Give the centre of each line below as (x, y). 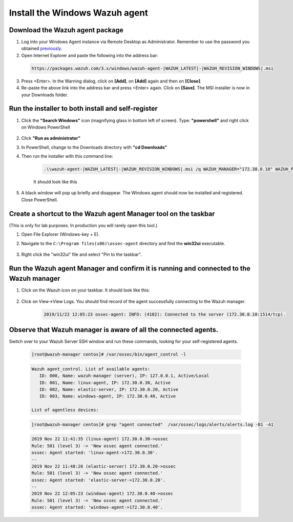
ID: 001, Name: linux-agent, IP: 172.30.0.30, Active (105, 383)
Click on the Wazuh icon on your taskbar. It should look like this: (85, 290)
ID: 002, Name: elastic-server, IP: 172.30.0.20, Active (109, 389)
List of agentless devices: (65, 410)
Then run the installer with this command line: (67, 156)
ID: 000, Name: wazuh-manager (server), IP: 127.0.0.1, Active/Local (124, 376)
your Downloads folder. (45, 95)
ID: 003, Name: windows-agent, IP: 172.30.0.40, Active (107, 396)
